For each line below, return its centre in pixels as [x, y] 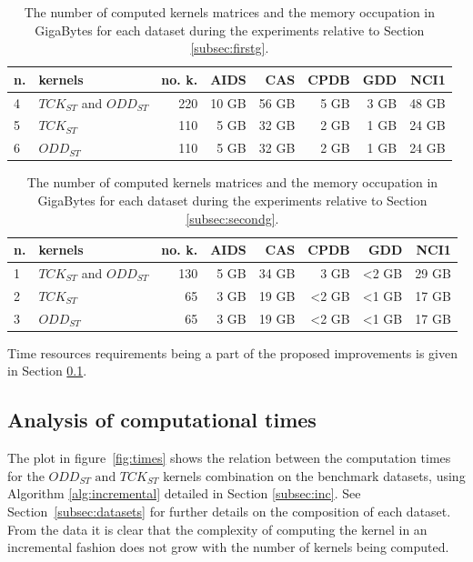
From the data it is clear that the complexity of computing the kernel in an [217, 529]
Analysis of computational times [162, 420]
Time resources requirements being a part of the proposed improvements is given [232, 352]
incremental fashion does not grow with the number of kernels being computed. [228, 547]
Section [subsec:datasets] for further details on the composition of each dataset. [229, 511]
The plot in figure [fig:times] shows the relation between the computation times [229, 458]
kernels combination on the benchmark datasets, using [314, 475]
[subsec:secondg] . [232, 218]
